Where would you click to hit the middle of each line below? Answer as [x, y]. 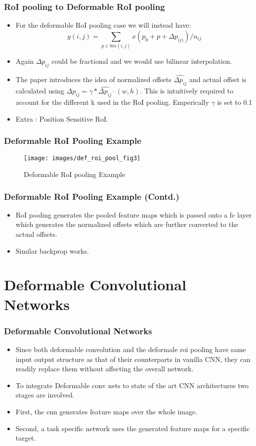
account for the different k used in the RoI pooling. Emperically [112, 102]
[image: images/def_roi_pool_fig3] [82, 158]
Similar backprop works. [52, 250]
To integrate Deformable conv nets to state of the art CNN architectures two [132, 385]
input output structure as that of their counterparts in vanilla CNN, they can [133, 359]
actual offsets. [36, 234]
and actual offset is [218, 79]
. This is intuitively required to [187, 91]
